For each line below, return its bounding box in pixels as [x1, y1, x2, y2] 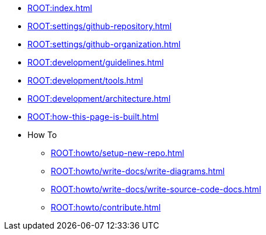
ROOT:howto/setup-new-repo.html [51, 148, 184, 158]
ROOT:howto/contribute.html [51, 202, 161, 212]
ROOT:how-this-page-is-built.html [27, 112, 159, 122]
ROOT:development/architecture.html [27, 94, 171, 103]
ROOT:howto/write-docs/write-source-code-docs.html [51, 184, 261, 194]
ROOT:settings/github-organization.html [27, 39, 181, 49]
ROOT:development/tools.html [27, 75, 143, 85]
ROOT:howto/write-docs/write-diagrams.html [51, 166, 225, 176]
